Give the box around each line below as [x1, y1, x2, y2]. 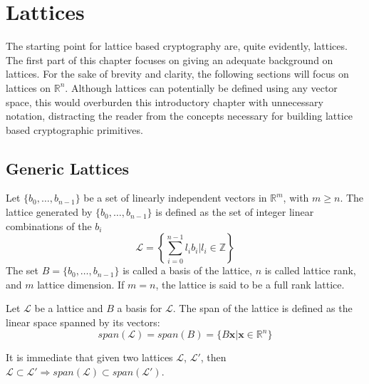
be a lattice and [34, 301, 103, 316]
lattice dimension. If [37, 276, 125, 291]
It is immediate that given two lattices [6, 350, 173, 365]
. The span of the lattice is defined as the [172, 301, 353, 316]
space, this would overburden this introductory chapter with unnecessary [6, 94, 323, 109]
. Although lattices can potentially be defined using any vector [65, 80, 338, 95]
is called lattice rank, [264, 263, 356, 278]
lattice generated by [6, 204, 93, 219]
